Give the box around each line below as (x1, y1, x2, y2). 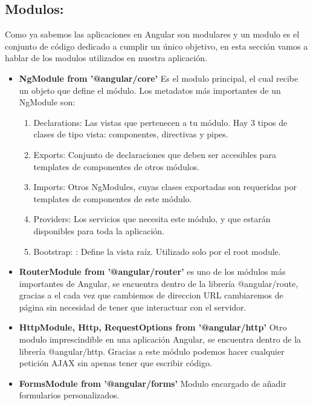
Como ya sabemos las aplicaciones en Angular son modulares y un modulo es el (5, 28, 300, 41)
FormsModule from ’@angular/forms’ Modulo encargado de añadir (19, 377, 286, 389)
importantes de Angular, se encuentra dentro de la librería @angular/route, (19, 277, 298, 289)
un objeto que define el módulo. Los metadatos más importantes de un (19, 84, 281, 96)
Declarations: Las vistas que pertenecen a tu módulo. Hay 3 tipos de (33, 116, 288, 128)
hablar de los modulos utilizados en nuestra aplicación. (5, 51, 207, 64)
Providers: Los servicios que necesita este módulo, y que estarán (33, 212, 271, 225)
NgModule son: (19, 96, 76, 108)
